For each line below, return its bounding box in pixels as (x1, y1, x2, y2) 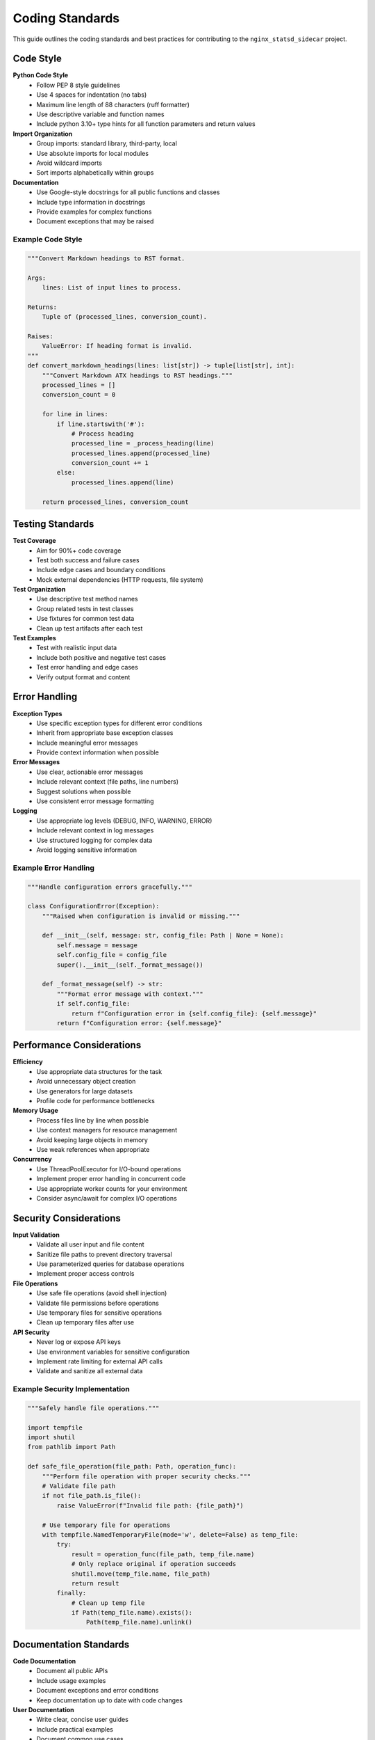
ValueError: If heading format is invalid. (42, 342, 192, 350)
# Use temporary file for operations (42, 1521, 171, 1529)
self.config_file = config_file (56, 951, 167, 959)
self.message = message (56, 941, 138, 949)
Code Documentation (12, 1656, 76, 1665)
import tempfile (27, 1423, 83, 1432)
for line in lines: (42, 411, 109, 418)
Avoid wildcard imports (36, 159, 102, 167)
